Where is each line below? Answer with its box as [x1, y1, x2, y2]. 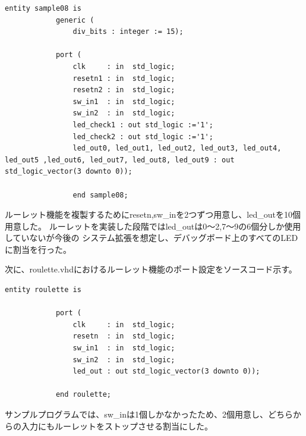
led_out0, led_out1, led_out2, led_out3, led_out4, [72, 144, 282, 153]
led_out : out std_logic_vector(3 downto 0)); [72, 367, 260, 376]
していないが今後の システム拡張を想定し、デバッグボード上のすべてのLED [5, 231, 298, 244]
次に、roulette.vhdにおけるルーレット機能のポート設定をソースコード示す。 [5, 263, 297, 275]
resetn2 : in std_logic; [72, 86, 175, 95]
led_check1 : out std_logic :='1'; [72, 120, 213, 129]
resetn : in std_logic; [72, 332, 175, 341]
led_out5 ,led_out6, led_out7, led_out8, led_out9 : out [5, 155, 235, 164]
